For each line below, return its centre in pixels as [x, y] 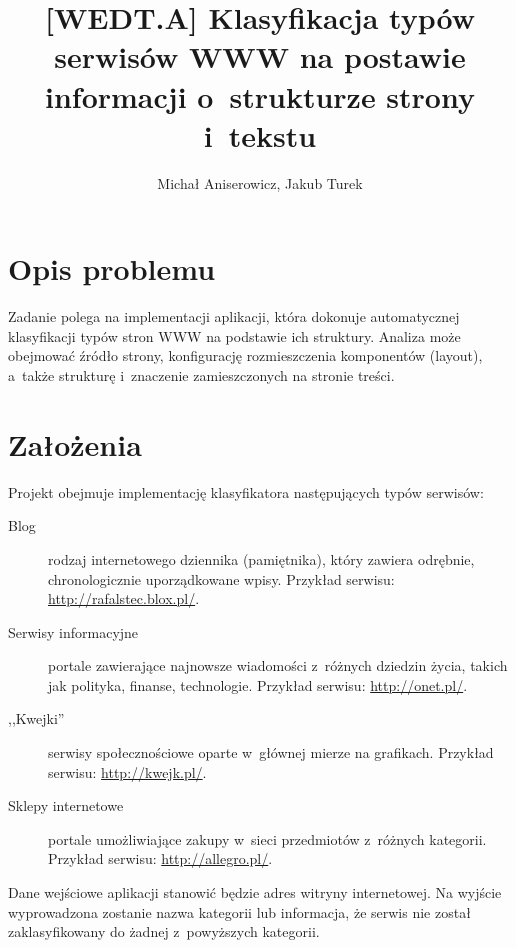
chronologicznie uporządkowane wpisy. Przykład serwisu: [221, 578]
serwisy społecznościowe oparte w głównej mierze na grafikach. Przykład [271, 752]
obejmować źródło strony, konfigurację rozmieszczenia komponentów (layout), [245, 355]
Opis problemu [112, 268]
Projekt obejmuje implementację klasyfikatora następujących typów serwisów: [246, 491]
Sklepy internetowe [66, 805]
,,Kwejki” [36, 718]
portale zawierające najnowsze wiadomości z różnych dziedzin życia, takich [278, 665]
